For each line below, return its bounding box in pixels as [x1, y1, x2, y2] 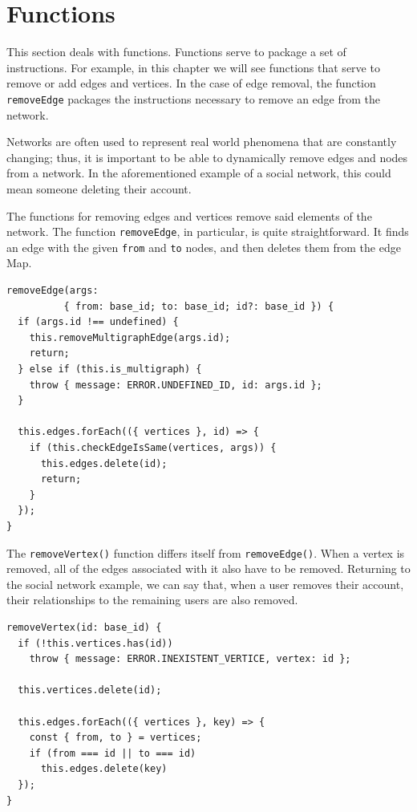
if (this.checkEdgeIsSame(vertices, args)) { [29, 441, 277, 453]
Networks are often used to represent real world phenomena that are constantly [6, 133, 397, 150]
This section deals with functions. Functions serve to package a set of [6, 43, 346, 60]
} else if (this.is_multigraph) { [18, 363, 202, 375]
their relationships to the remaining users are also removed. [6, 591, 298, 608]
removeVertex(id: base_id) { [6, 621, 162, 633]
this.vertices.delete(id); [18, 684, 162, 696]
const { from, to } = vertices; [29, 732, 202, 744]
